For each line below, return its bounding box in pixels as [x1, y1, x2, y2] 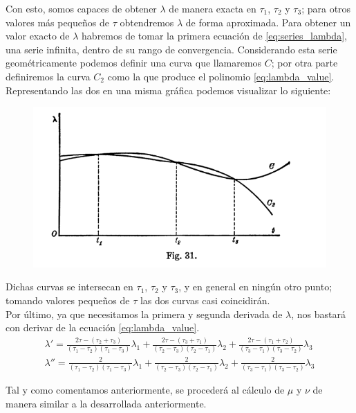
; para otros [301, 1, 351, 15]
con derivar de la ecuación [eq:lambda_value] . [6, 320, 200, 335]
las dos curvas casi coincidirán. [140, 293, 270, 307]
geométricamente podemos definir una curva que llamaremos [6, 55, 262, 70]
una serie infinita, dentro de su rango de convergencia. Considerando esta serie [6, 42, 337, 56]
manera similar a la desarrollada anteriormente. [6, 396, 207, 410]
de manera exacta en [169, 1, 256, 15]
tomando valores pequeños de [6, 293, 130, 307]
